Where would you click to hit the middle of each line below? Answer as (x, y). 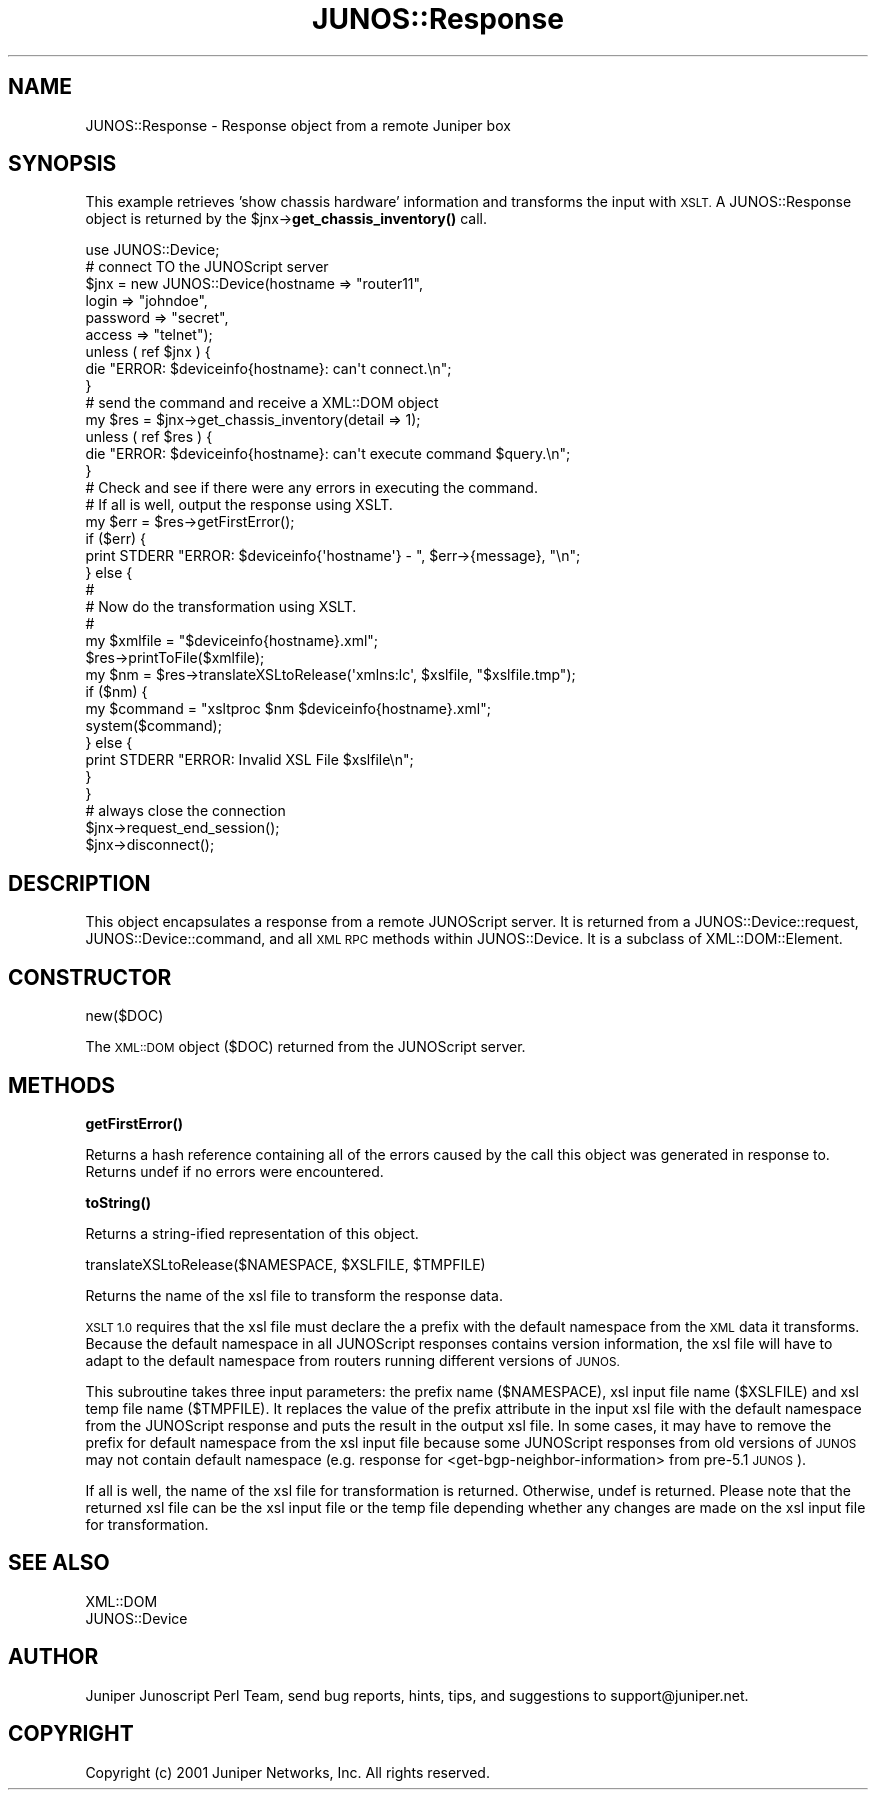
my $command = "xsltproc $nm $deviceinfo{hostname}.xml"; (288, 709)
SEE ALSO (59, 1563)
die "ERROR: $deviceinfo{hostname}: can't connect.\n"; (268, 369)
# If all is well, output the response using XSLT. (239, 505)
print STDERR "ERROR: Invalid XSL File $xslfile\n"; (249, 760)
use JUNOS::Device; (152, 250)
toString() (118, 1202)
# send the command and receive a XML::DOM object (262, 403)
